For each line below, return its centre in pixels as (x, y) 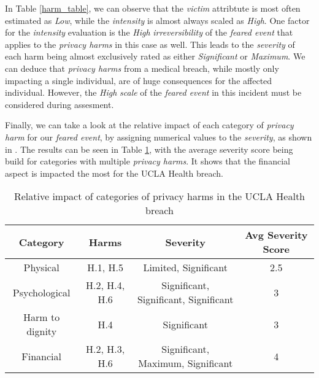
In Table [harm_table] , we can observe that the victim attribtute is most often (153, 8)
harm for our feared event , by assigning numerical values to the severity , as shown (159, 137)
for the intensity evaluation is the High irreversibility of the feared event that (149, 32)
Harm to (42, 317)
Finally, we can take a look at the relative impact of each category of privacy (149, 125)
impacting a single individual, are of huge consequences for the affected (139, 80)
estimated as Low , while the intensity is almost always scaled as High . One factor (157, 20)
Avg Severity (276, 235)
